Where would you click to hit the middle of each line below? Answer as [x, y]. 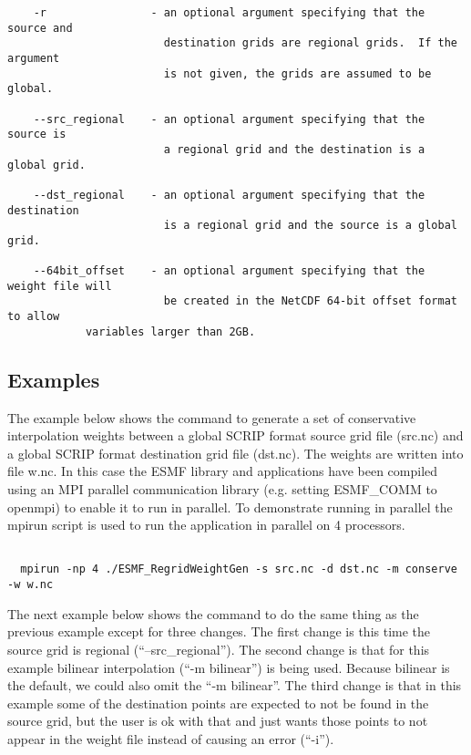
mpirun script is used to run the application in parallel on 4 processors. [206, 525]
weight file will [60, 286]
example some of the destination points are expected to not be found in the [218, 703]
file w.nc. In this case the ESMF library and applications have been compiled [223, 471]
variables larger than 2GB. [170, 331]
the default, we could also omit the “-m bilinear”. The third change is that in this [235, 685]
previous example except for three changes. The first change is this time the [219, 631]
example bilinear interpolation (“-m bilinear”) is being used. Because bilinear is [229, 667]
